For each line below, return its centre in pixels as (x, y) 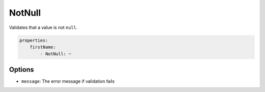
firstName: (43, 47)
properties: (34, 40)
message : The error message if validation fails (68, 81)
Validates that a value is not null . (43, 27)
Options (22, 69)
